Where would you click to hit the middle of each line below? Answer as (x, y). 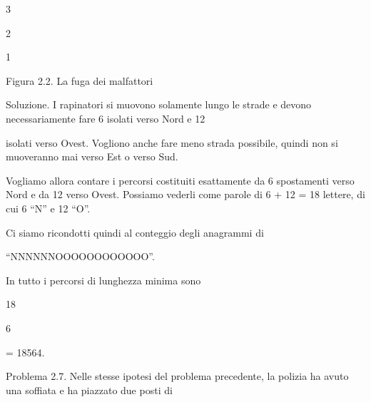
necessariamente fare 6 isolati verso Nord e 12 (106, 118)
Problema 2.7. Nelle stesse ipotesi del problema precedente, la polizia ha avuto (177, 376)
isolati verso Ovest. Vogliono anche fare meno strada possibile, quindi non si (172, 142)
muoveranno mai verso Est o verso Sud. (92, 156)
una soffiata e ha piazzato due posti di (89, 390)
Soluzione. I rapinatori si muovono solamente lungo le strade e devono (159, 104)
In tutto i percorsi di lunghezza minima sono (103, 280)
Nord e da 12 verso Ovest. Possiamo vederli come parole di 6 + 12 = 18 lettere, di (185, 194)
